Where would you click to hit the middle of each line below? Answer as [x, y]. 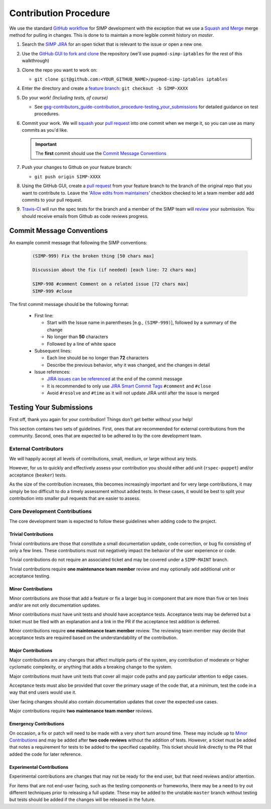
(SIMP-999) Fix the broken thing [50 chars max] [93, 256]
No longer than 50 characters [78, 337]
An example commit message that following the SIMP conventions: [78, 242]
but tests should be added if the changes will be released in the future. [82, 799]
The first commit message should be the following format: [69, 304]
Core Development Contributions [50, 511]
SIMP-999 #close [52, 291]
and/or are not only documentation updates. [55, 605]
